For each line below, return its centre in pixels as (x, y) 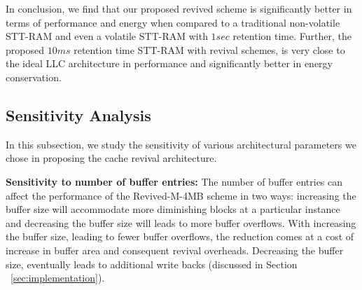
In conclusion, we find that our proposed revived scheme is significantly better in (179, 8)
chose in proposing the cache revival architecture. (111, 158)
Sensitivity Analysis (78, 115)
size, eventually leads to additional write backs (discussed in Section (152, 264)
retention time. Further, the (292, 36)
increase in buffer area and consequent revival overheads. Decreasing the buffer (175, 250)
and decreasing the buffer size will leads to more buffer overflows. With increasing (181, 222)
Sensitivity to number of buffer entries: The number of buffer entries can (174, 181)
